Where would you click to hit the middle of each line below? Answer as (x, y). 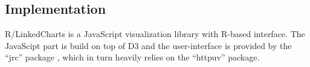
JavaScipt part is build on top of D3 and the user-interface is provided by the (148, 45)
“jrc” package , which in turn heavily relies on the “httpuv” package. (132, 57)
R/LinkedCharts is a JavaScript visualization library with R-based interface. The (155, 34)
